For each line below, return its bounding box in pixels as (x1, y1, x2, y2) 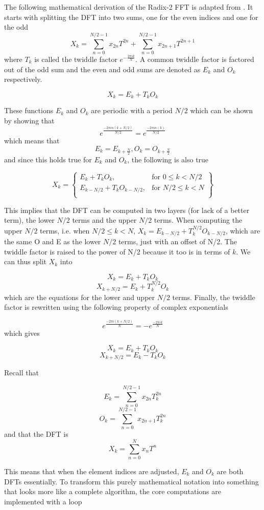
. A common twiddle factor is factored (135, 53, 254, 64)
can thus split (4, 256, 46, 267)
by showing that (4, 115, 55, 125)
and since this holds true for (4, 154, 92, 164)
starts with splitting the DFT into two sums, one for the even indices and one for (4, 11, 258, 22)
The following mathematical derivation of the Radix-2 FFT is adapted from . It (4, 2, 253, 12)
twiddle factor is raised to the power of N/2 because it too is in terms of (4, 246, 230, 257)
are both (217, 465, 244, 476)
